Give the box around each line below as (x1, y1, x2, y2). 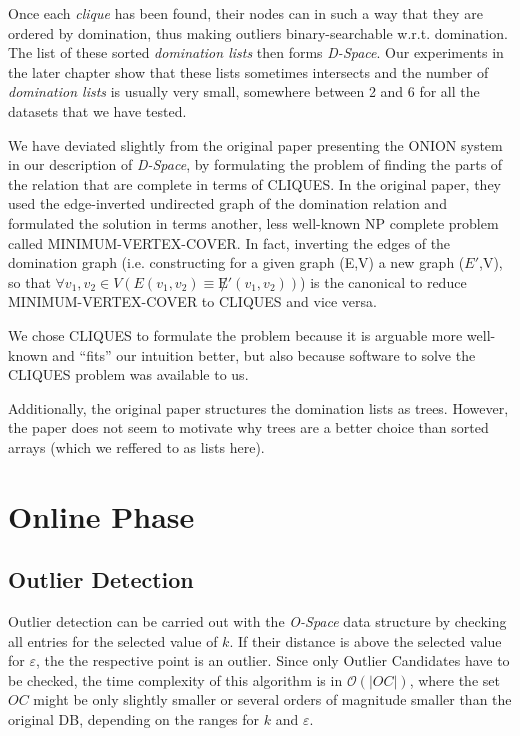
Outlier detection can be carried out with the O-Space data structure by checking (8, 611, 507, 632)
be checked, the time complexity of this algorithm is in (8, 669, 343, 690)
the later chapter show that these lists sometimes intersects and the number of (8, 61, 489, 82)
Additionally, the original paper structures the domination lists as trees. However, (8, 397, 509, 418)
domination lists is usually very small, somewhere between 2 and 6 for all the (8, 81, 480, 102)
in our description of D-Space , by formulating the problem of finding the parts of (8, 154, 503, 175)
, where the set (409, 669, 500, 690)
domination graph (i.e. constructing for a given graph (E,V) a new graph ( (8, 252, 465, 273)
